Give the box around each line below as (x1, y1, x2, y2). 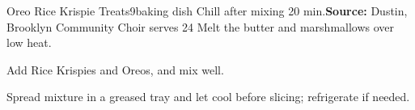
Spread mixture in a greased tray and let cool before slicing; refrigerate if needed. (6, 88, 410, 105)
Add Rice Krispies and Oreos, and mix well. (6, 61, 224, 78)
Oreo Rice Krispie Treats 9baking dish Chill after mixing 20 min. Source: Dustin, (6, 2, 408, 19)
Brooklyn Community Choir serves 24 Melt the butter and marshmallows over (6, 18, 395, 35)
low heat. (6, 34, 52, 51)
